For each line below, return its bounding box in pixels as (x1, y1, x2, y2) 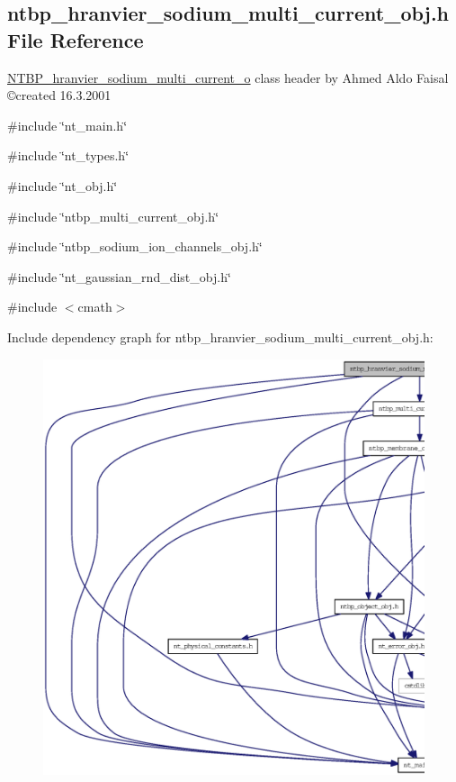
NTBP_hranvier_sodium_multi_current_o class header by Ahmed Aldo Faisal (7, 68, 449, 86)
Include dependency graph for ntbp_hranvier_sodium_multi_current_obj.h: (7, 327, 434, 346)
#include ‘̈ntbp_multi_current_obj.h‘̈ (7, 206, 219, 225)
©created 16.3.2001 (7, 86, 112, 105)
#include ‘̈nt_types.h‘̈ (7, 146, 130, 165)
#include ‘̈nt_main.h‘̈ (7, 115, 128, 134)
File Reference (7, 25, 144, 53)
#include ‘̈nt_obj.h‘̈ (7, 176, 118, 195)
